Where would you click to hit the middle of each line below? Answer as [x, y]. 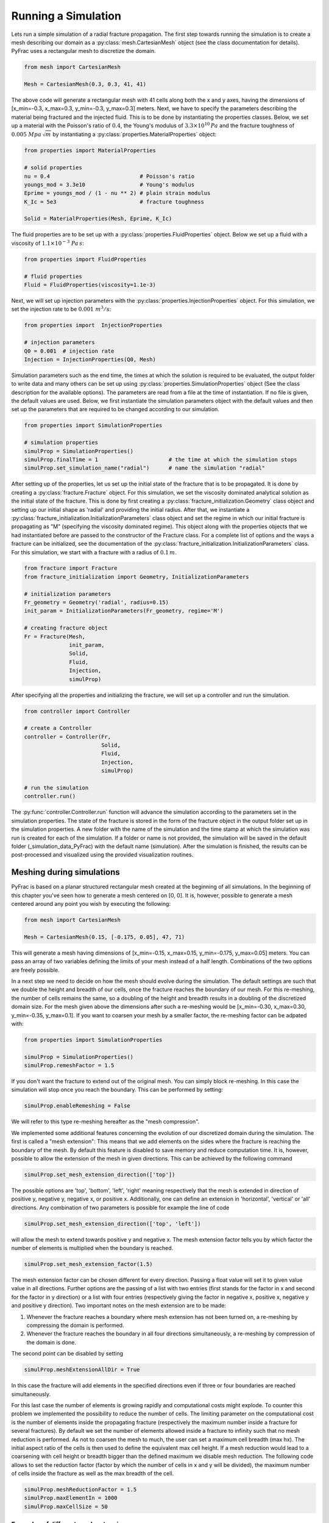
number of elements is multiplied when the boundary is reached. [92, 1248]
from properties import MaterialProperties [90, 150]
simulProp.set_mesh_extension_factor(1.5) [88, 1264]
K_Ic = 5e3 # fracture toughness [114, 202]
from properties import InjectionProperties [93, 325]
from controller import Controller [77, 711]
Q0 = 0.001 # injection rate [69, 351]
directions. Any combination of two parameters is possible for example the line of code [120, 1207]
